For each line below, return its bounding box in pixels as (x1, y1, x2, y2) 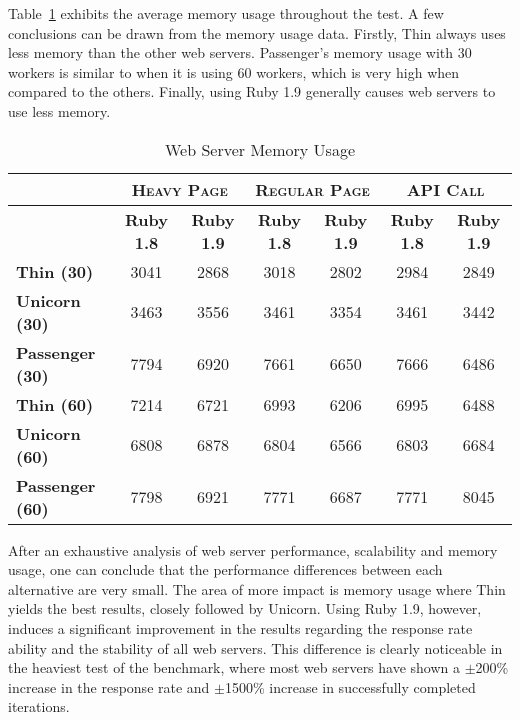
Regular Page (255, 177, 370, 201)
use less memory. (8, 100, 111, 121)
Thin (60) (16, 392, 94, 416)
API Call (406, 177, 485, 201)
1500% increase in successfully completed (224, 676, 476, 697)
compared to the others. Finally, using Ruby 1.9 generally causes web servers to (8, 81, 496, 102)
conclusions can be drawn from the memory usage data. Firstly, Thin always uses (8, 22, 506, 43)
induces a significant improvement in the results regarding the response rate (8, 617, 473, 638)
